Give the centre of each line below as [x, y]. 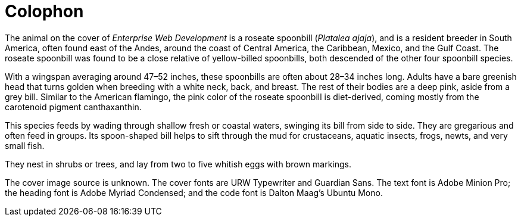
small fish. [25, 145]
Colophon [44, 11]
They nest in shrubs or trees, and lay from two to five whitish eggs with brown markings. [178, 164]
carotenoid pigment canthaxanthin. [73, 107]
